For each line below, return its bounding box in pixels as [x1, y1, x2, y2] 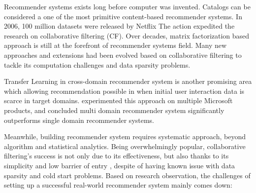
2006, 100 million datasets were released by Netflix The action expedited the [4, 21, 235, 31]
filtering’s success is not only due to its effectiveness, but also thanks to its [4, 151, 229, 161]
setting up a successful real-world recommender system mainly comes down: [4, 180, 232, 190]
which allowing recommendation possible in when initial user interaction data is [4, 85, 245, 96]
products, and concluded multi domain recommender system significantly [4, 105, 224, 115]
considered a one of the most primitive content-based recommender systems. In [4, 11, 242, 21]
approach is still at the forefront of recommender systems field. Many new [4, 40, 227, 50]
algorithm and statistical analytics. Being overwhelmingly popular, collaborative [4, 141, 246, 151]
